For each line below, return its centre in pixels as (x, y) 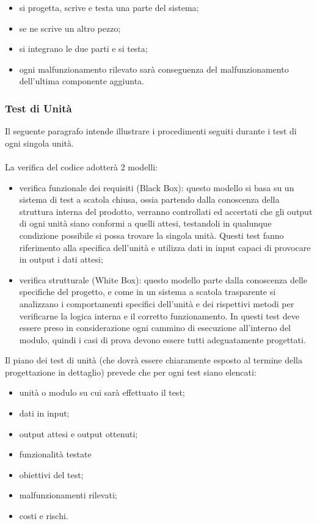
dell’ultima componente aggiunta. (82, 81)
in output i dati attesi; (61, 259)
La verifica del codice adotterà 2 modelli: (81, 166)
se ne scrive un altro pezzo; (70, 28)
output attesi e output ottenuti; (78, 433)
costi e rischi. (44, 516)
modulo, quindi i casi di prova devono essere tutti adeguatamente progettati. (162, 339)
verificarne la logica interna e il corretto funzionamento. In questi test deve (159, 315)
